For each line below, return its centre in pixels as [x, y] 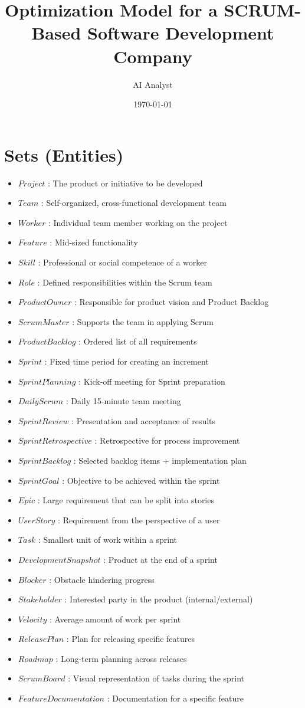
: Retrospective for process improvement [167, 440]
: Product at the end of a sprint [160, 559]
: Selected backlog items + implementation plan [160, 460]
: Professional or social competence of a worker [122, 262]
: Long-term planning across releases [121, 658]
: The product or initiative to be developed [125, 183]
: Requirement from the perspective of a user [139, 519]
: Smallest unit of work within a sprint [108, 540]
